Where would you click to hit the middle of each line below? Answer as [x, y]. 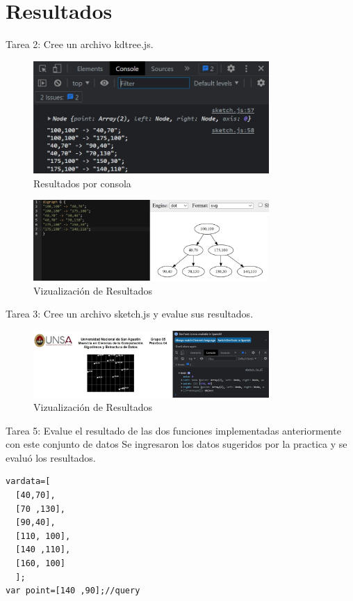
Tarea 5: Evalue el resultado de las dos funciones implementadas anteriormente [173, 430]
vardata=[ [28, 482]
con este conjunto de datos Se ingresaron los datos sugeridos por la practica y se [176, 444]
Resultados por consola [82, 183]
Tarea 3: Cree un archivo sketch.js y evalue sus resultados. [130, 314]
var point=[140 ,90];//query [73, 591]
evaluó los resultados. [51, 457]
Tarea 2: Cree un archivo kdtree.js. [80, 44]
